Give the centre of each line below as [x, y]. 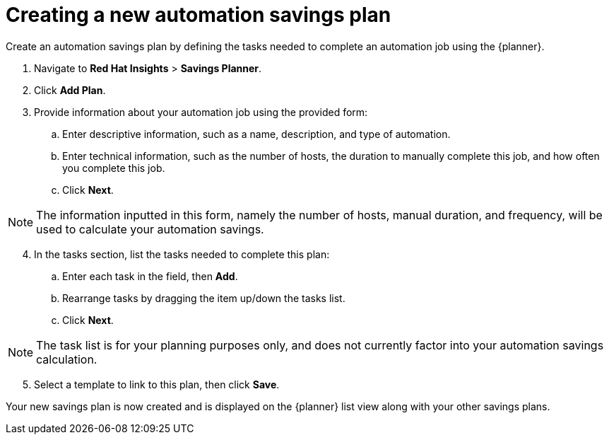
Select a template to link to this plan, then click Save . [157, 384]
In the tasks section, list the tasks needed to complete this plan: [182, 254]
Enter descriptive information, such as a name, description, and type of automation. [256, 134]
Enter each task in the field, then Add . [150, 276]
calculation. [67, 359]
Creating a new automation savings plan [199, 15]
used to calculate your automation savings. [150, 229]
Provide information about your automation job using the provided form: [201, 112]
